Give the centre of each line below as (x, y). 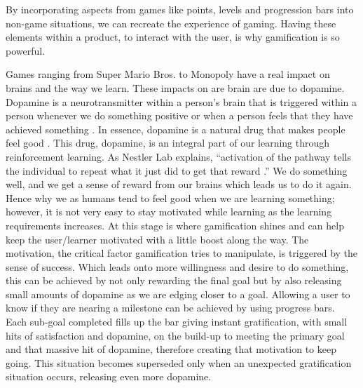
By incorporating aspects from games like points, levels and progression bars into (180, 9)
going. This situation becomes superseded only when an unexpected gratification (179, 362)
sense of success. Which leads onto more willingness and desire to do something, (177, 266)
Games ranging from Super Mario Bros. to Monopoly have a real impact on (168, 74)
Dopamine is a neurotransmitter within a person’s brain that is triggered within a (181, 101)
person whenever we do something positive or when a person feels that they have (179, 115)
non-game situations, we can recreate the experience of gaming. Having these (171, 23)
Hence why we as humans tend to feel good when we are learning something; (170, 198)
